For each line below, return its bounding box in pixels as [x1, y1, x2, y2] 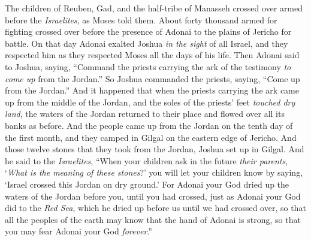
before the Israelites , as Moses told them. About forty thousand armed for [5, 13, 277, 26]
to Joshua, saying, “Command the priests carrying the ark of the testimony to [5, 60, 291, 73]
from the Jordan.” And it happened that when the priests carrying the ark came [5, 84, 299, 97]
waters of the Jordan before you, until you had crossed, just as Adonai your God [5, 189, 301, 202]
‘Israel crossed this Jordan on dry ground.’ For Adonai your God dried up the [5, 177, 289, 190]
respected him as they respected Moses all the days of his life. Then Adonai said [5, 49, 300, 61]
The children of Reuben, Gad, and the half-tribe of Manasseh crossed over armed [5, 2, 303, 14]
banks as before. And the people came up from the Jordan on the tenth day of [5, 119, 293, 131]
